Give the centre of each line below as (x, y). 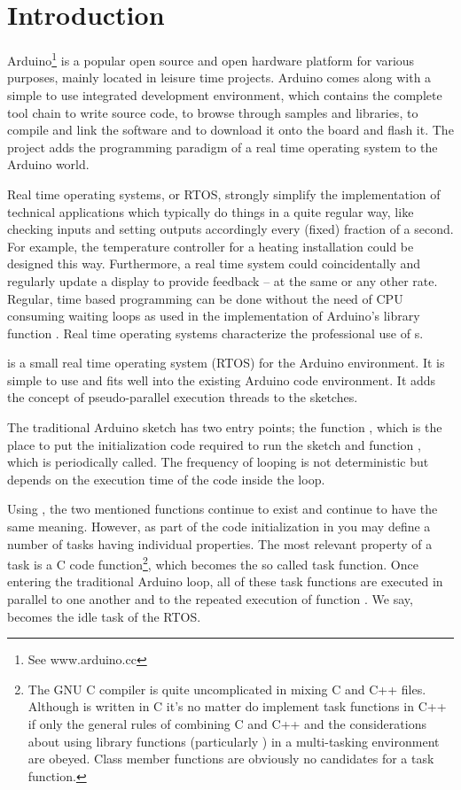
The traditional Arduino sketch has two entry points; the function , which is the (225, 427)
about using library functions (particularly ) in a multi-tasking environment (234, 741)
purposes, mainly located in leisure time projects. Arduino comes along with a (219, 77)
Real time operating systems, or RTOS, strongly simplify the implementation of (224, 194)
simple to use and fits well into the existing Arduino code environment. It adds (222, 380)
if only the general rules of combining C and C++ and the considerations (227, 724)
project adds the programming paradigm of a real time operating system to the (223, 147)
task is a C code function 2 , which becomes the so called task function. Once (213, 563)
